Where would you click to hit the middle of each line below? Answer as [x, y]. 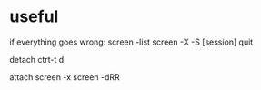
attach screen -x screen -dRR [65, 77]
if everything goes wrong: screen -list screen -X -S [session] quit [131, 42]
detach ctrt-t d [37, 59]
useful [34, 17]
